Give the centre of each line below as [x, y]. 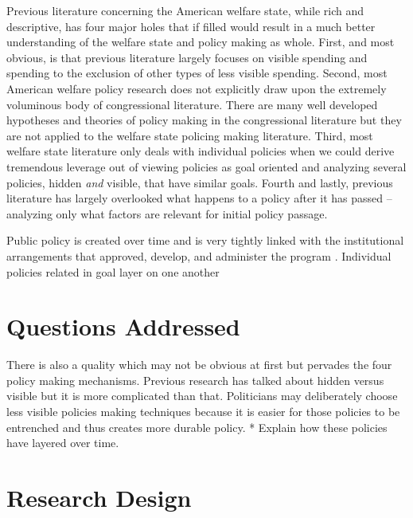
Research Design [99, 497]
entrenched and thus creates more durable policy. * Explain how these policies [197, 427]
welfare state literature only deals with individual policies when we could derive [201, 151]
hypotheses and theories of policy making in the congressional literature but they [204, 120]
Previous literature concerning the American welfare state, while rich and [185, 10]
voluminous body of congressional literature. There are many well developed [192, 104]
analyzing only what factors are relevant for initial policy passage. [167, 213]
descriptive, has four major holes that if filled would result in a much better [191, 26]
